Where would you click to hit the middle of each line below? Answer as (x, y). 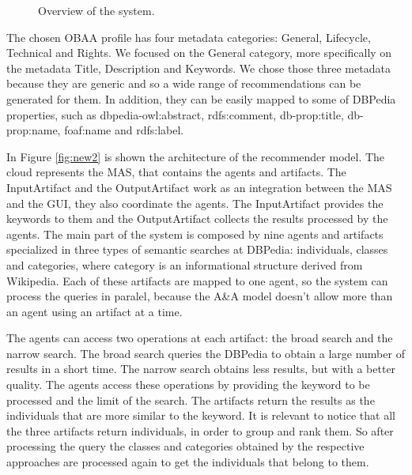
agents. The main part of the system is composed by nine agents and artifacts (195, 234)
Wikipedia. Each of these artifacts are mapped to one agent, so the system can (197, 280)
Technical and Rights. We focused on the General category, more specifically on (199, 53)
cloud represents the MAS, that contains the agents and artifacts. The (176, 172)
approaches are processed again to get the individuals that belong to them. (188, 462)
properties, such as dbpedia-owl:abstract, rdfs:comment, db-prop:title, (175, 114)
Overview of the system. (96, 10)
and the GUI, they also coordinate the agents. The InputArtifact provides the (195, 203)
